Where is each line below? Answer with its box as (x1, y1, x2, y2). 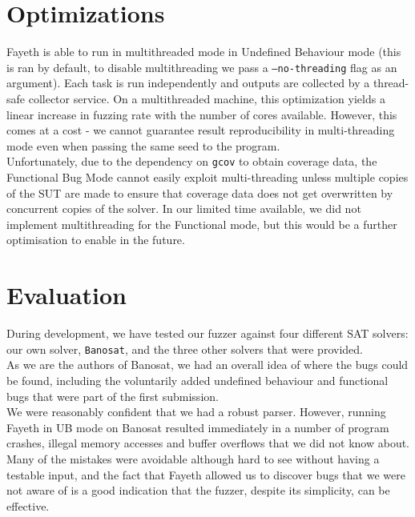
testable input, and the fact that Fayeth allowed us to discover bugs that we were (6, 466, 405, 483)
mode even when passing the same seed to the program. (6, 137, 280, 154)
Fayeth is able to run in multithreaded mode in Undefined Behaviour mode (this (6, 43, 401, 60)
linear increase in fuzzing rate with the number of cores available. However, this (6, 106, 397, 122)
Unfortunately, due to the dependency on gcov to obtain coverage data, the (6, 153, 377, 170)
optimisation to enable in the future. (6, 231, 185, 248)
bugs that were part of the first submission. (6, 387, 219, 404)
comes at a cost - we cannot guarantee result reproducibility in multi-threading (6, 122, 395, 138)
